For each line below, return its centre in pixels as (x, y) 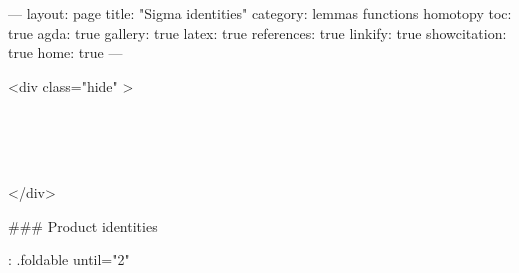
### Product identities (83, 225)
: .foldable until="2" (69, 259)
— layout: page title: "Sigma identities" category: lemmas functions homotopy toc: (260, 13)
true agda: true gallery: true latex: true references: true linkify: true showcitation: (257, 32)
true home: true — (65, 52)
